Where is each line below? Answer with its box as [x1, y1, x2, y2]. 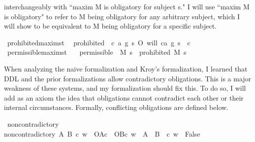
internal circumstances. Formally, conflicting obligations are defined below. [4, 102, 229, 112]
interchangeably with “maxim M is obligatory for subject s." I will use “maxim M [4, 1, 250, 11]
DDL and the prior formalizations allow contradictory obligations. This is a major [4, 73, 252, 83]
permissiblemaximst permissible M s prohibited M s [7, 47, 187, 57]
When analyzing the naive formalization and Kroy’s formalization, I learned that [4, 63, 248, 73]
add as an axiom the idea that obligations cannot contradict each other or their [4, 92, 244, 103]
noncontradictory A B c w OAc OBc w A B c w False [4, 128, 200, 139]
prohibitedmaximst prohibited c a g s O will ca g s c [7, 37, 191, 47]
